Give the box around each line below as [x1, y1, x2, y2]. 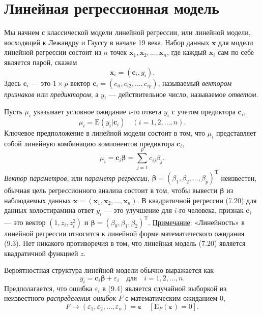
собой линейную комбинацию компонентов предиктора [4, 138, 174, 148]
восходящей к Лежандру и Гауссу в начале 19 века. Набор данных [4, 37, 210, 47]
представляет [216, 128, 256, 138]
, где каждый [166, 47, 207, 57]
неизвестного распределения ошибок [4, 293, 117, 303]
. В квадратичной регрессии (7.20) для [137, 195, 257, 205]
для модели [218, 37, 253, 47]
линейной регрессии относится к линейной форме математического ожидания [4, 228, 245, 238]
